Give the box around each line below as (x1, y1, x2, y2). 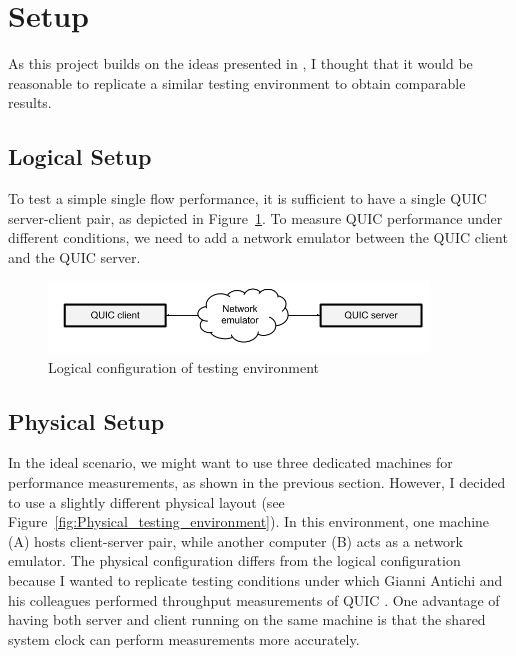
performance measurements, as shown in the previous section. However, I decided (8, 471, 506, 492)
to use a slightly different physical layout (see (8, 491, 285, 512)
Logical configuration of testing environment (48, 356, 320, 377)
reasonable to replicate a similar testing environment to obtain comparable (8, 72, 466, 93)
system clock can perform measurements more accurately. (8, 628, 360, 649)
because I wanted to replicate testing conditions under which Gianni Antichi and (8, 569, 503, 590)
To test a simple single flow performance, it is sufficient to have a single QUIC (8, 188, 487, 209)
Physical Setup (8, 405, 165, 436)
